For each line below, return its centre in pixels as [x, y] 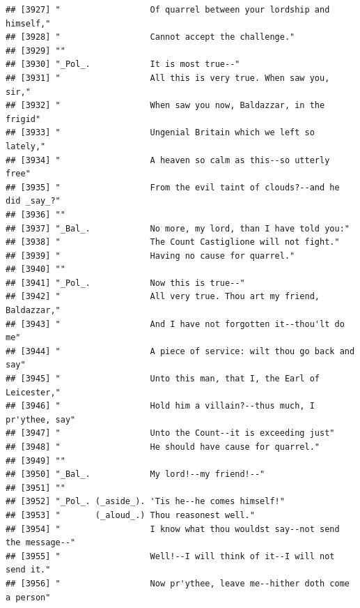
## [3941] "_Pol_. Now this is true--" [125, 283]
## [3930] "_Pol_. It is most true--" [123, 64]
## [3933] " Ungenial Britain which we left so [160, 133]
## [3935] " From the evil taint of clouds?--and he [173, 187]
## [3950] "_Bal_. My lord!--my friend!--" [135, 474]
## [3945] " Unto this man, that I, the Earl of [163, 379]
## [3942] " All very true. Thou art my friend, [163, 297]
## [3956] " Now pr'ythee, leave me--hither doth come [178, 583]
